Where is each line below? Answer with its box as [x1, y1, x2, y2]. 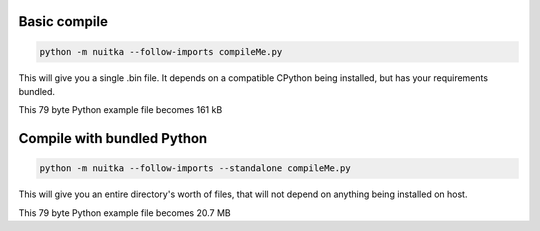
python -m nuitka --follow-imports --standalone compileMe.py [39, 163, 351, 174]
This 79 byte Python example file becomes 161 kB [18, 104, 223, 116]
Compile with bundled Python [18, 130, 208, 147]
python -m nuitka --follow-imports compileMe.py [39, 46, 283, 57]
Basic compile [18, 13, 109, 30]
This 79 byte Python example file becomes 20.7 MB [18, 206, 231, 219]
